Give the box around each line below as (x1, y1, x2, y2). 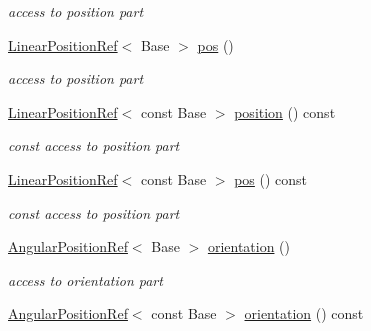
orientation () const (244, 303, 364, 324)
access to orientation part (8, 269, 163, 290)
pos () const (234, 168, 308, 189)
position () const (234, 101, 336, 122)
